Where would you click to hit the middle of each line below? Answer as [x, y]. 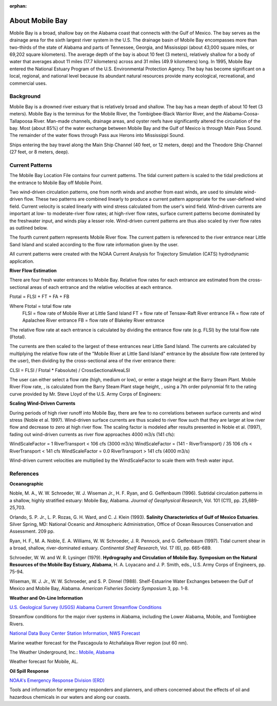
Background [25, 96]
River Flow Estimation [33, 270]
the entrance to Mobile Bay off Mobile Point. [56, 183]
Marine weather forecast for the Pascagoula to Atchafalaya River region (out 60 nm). [99, 643]
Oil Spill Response [29, 671]
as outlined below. [29, 228]
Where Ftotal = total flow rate [41, 306]
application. [22, 261]
